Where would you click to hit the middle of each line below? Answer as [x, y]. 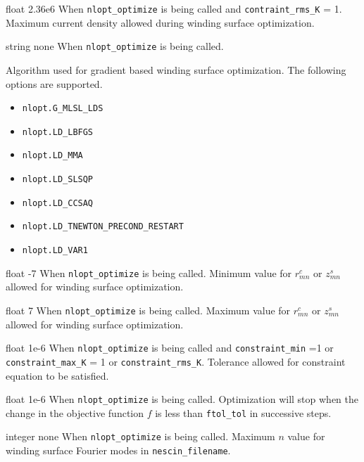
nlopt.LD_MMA [52, 156]
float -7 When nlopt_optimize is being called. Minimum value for [149, 272]
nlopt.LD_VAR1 [55, 251]
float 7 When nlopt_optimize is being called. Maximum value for [148, 310]
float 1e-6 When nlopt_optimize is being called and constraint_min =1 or [170, 348]
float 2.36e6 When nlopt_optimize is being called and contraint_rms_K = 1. [174, 8]
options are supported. [54, 83]
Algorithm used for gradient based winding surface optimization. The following [176, 69]
